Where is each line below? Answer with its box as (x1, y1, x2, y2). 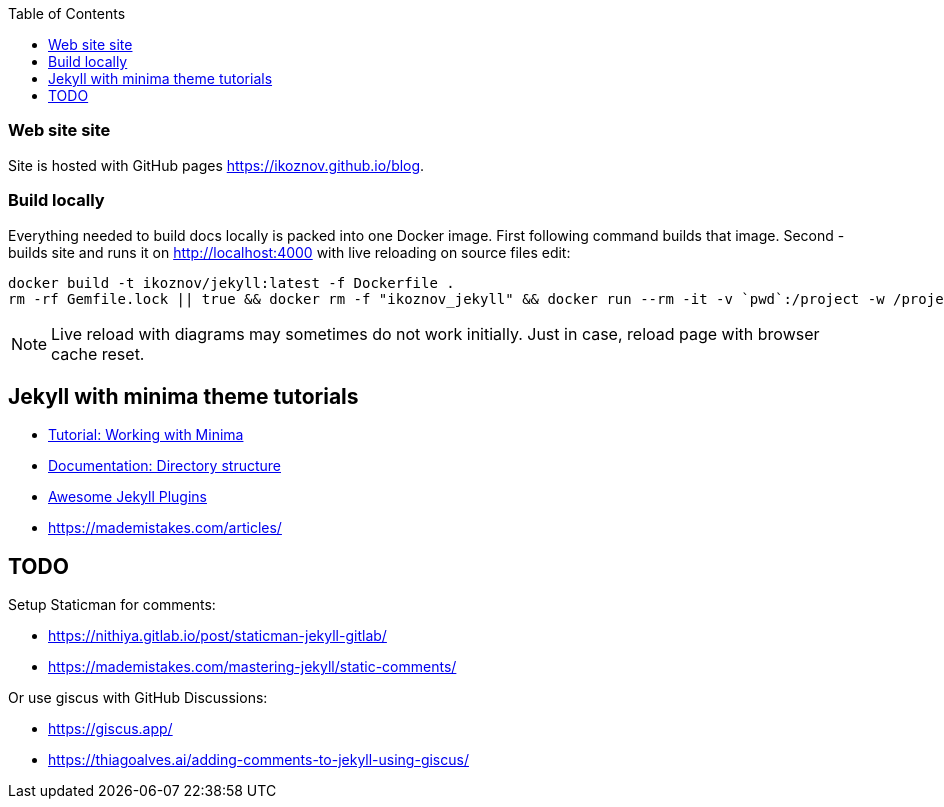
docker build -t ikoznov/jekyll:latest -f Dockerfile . (8, 274, 455, 291)
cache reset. (51, 343, 145, 364)
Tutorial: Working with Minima (48, 426, 244, 444)
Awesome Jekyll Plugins (48, 488, 207, 506)
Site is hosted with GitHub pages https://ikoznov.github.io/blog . (8, 156, 425, 174)
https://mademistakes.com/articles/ (48, 519, 282, 537)
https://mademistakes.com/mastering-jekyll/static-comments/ (48, 658, 457, 676)
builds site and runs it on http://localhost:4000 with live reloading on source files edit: (8, 243, 571, 261)
